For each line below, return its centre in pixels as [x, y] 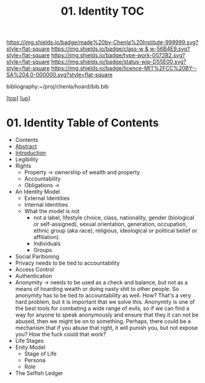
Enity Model [30, 347]
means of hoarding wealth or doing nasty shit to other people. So [97, 289]
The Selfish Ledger [39, 373]
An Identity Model [38, 192]
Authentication [34, 276]
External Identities [47, 198]
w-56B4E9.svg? [170, 49]
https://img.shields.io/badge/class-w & [100, 49]
